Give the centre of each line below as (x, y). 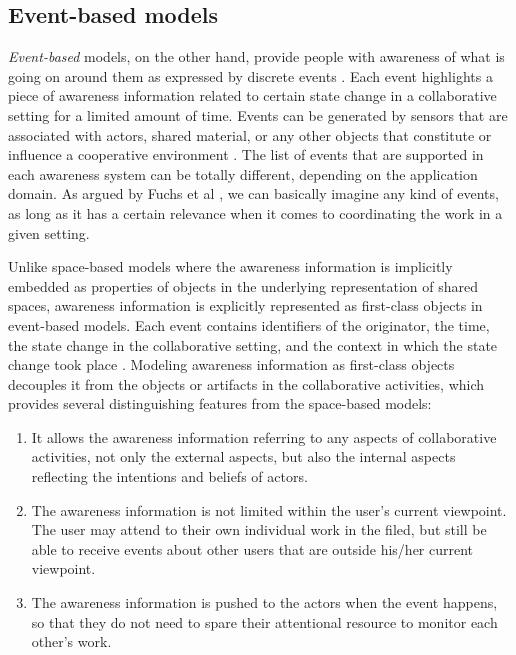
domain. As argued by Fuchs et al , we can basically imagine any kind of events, (253, 193)
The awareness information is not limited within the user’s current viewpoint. (269, 509)
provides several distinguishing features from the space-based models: (220, 403)
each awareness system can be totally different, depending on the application (243, 173)
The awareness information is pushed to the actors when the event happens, (264, 602)
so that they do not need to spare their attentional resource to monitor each (264, 621)
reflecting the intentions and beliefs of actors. (169, 476)
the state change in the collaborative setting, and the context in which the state (253, 344)
